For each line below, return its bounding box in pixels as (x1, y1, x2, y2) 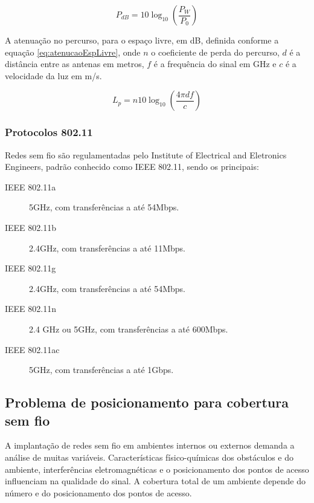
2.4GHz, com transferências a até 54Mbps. (29, 282, 185, 294)
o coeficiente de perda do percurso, (151, 45, 280, 58)
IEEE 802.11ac (5, 343, 60, 355)
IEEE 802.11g (5, 262, 56, 274)
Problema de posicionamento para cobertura (5, 393, 289, 412)
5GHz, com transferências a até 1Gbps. (29, 363, 174, 376)
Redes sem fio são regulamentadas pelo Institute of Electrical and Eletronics (5, 148, 287, 161)
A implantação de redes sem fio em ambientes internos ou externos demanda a (5, 439, 295, 452)
